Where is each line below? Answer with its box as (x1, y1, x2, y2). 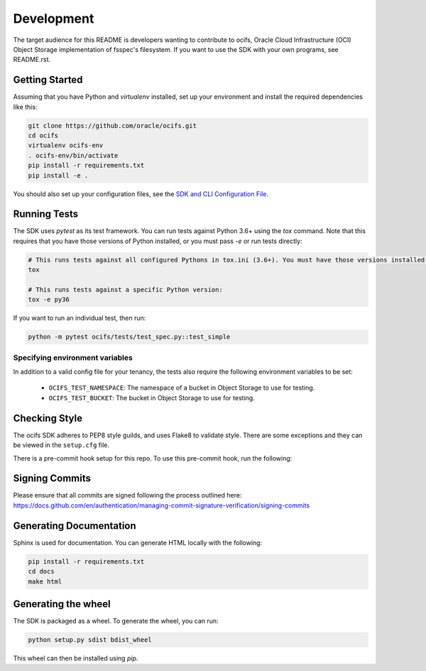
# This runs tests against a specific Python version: (28, 286, 223, 294)
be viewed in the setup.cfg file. (13, 441, 110, 449)
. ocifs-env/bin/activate (28, 151, 119, 159)
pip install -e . (28, 171, 89, 179)
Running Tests (13, 208, 78, 220)
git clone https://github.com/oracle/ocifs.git (28, 122, 197, 129)
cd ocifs (28, 131, 59, 139)
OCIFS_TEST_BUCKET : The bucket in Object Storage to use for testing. (48, 393, 255, 402)
